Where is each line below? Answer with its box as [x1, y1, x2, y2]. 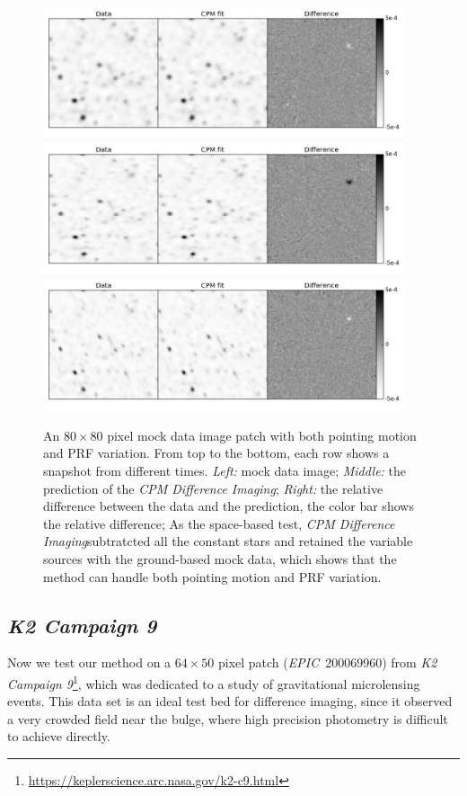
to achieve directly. [7, 727, 110, 746]
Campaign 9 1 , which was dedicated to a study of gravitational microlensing [7, 671, 420, 693]
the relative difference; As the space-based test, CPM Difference [43, 514, 395, 532]
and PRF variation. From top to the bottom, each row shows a [43, 443, 390, 462]
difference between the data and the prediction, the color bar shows [43, 496, 414, 515]
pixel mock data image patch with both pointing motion [107, 425, 417, 444]
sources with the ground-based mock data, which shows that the [43, 549, 397, 568]
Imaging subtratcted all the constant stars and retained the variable [43, 532, 413, 550]
